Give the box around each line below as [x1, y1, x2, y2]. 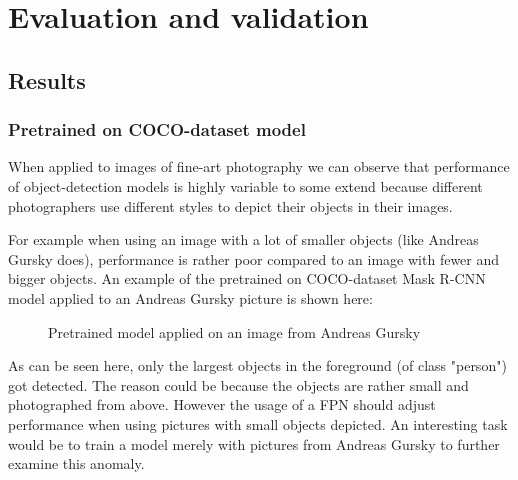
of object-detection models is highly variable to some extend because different [8, 175, 483, 196]
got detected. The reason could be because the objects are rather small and [8, 374, 469, 395]
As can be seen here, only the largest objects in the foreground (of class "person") [8, 355, 507, 376]
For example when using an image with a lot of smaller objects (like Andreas [8, 229, 479, 250]
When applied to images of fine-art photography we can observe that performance [8, 156, 510, 177]
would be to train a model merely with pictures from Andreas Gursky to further [8, 433, 500, 454]
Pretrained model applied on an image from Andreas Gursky [48, 321, 421, 342]
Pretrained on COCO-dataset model [8, 117, 306, 142]
